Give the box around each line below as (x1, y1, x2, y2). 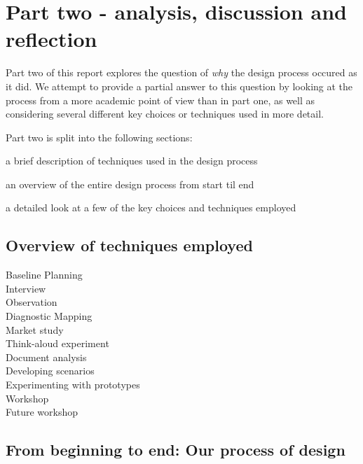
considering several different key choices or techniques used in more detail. (6, 106, 324, 121)
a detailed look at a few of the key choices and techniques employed (6, 200, 296, 215)
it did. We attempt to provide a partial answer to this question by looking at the (6, 78, 353, 93)
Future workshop (6, 405, 78, 419)
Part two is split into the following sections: (6, 129, 193, 144)
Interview (6, 281, 46, 295)
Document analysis (6, 349, 87, 364)
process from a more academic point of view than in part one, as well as (6, 92, 315, 107)
